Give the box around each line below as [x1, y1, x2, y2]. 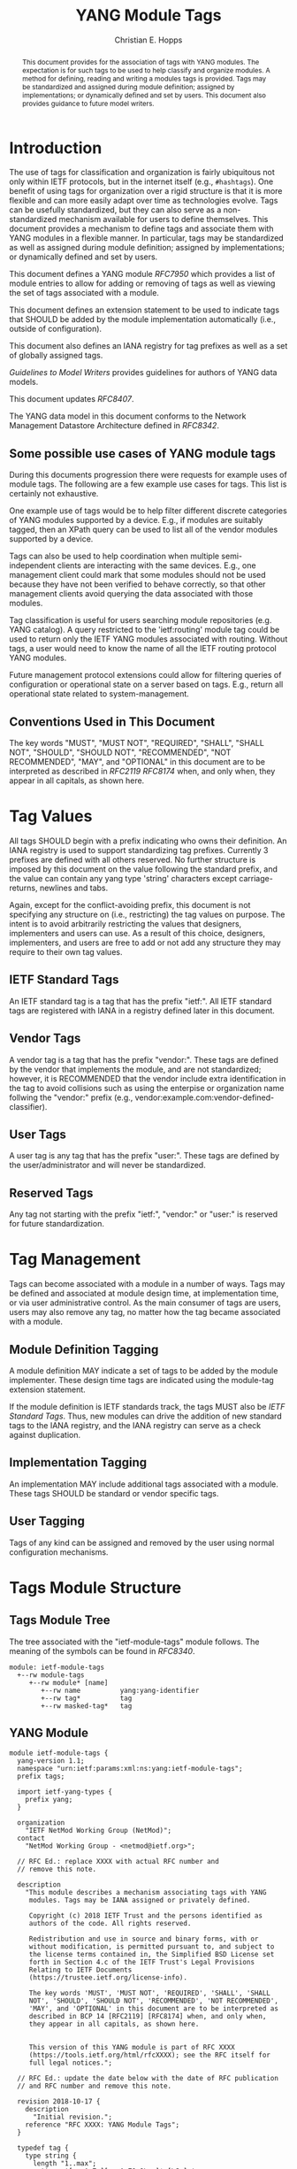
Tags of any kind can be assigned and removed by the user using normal [9, 1537, 275, 1548]
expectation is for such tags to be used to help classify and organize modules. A [21, 65, 271, 75]
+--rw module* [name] [28, 1678, 109, 1687]
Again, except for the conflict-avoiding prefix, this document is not [9, 900, 251, 911]
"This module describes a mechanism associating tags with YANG [25, 1888, 267, 1897]
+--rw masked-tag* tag [41, 1701, 133, 1711]
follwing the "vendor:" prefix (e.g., [9, 1092, 133, 1103]
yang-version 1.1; [17, 1757, 86, 1765]
